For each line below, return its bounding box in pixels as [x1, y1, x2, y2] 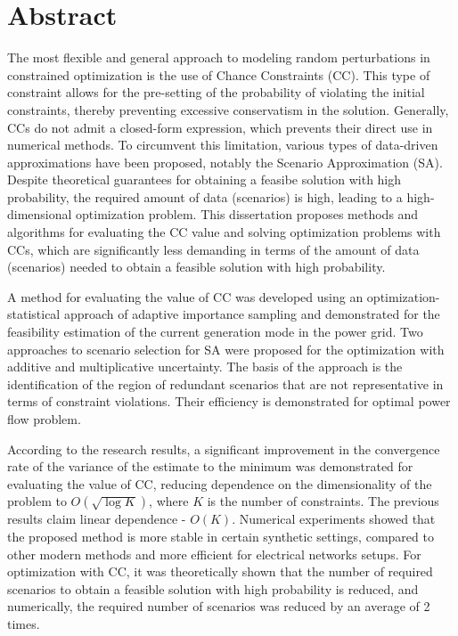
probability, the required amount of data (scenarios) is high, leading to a [7, 187, 403, 206]
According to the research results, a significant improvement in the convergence [7, 439, 440, 458]
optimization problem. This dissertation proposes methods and [76, 205, 419, 224]
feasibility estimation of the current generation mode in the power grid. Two [7, 322, 423, 341]
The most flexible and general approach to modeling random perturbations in [7, 48, 430, 67]
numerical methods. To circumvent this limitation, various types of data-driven [7, 135, 438, 154]
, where [149, 492, 189, 510]
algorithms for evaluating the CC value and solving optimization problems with [7, 223, 441, 241]
